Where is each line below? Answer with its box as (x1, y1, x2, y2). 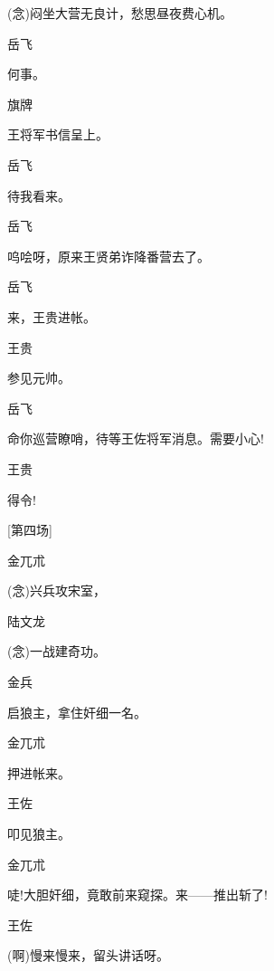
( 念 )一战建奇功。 (7, 642, 106, 661)
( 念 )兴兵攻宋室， (7, 581, 106, 600)
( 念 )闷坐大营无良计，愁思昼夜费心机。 (7, 4, 232, 22)
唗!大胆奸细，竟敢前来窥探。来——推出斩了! (7, 885, 268, 904)
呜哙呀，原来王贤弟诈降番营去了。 (7, 246, 210, 265)
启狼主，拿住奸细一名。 (7, 702, 146, 721)
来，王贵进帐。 (7, 307, 96, 326)
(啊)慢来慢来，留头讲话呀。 (7, 946, 169, 965)
